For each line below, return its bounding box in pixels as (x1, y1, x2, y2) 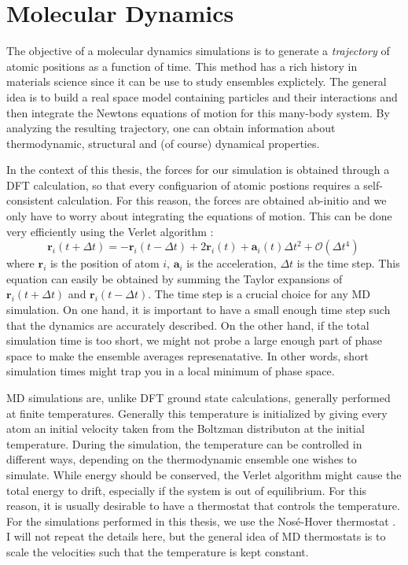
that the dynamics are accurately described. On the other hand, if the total (6, 316, 369, 333)
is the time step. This (296, 255, 400, 271)
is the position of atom (50, 255, 160, 271)
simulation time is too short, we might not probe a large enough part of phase (6, 332, 383, 349)
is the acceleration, (186, 255, 277, 271)
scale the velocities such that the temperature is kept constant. (6, 543, 309, 559)
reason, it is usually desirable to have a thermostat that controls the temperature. (6, 497, 400, 514)
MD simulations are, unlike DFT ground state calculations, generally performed (6, 390, 391, 405)
